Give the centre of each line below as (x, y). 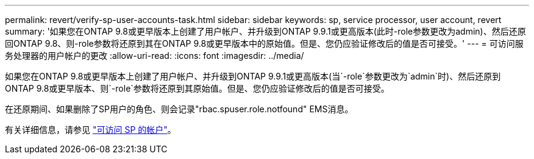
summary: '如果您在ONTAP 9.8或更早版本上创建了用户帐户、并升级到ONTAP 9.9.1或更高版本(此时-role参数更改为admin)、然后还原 (265, 31)
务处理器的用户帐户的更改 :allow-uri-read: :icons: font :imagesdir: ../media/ (155, 56)
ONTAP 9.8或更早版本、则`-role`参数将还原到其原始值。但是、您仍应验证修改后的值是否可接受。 (197, 88)
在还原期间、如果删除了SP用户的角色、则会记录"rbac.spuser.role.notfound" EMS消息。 (179, 109)
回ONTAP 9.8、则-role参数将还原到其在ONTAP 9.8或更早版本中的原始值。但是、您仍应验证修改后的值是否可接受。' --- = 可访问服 (264, 43)
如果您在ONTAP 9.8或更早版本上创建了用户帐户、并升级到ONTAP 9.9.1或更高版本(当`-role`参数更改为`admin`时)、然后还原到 (253, 76)
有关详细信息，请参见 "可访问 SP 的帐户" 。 (91, 130)
